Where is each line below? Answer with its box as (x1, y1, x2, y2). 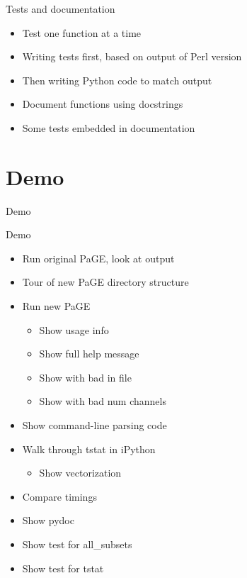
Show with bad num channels (39, 394, 166, 409)
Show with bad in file (39, 369, 132, 384)
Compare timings (22, 489, 97, 504)
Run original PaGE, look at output (22, 250, 175, 265)
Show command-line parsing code (22, 418, 167, 433)
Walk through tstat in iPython (22, 441, 156, 456)
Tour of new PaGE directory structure (22, 274, 189, 289)
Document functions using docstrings (22, 96, 183, 111)
